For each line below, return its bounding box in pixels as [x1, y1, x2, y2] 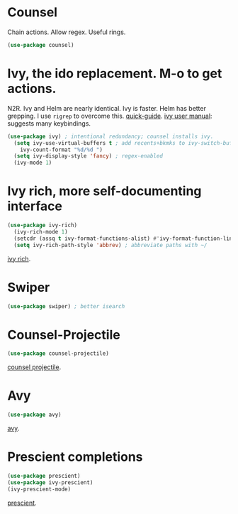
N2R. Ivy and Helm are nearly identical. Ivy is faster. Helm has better [7, 104, 207, 112]
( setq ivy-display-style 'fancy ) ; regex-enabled [13, 153, 163, 160]
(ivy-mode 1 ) [13, 159, 52, 167]
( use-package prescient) [7, 472, 81, 479]
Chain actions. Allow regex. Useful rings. [7, 28, 126, 36]
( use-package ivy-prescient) [7, 479, 93, 486]
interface [7, 198, 62, 214]
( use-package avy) [7, 411, 62, 419]
